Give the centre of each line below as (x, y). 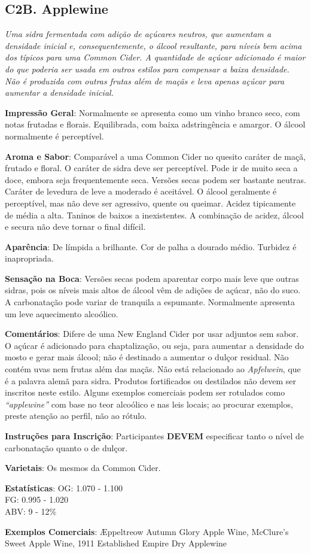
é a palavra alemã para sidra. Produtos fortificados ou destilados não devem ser (151, 380)
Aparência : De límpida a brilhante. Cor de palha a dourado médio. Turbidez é (151, 246)
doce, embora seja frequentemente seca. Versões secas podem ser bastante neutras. (156, 179)
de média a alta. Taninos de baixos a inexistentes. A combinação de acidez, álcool (154, 215)
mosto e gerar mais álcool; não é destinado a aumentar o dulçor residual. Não (147, 357)
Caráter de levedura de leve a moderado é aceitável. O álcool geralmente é (141, 191)
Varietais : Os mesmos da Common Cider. (83, 468)
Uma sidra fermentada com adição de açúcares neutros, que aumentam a (138, 34)
